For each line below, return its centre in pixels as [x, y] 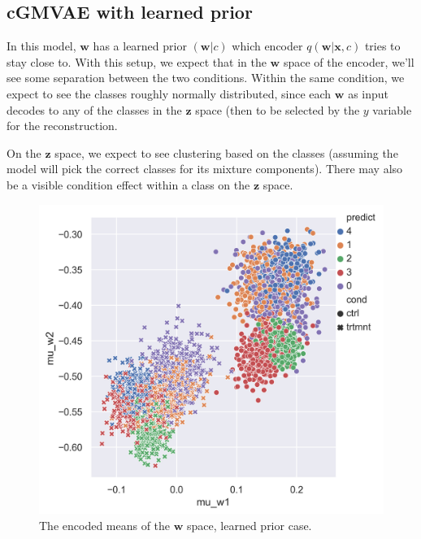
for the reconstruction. [62, 126]
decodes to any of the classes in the [94, 109]
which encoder [267, 46]
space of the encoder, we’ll [349, 61]
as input [368, 93]
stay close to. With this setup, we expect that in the [137, 61]
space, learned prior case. [250, 526]
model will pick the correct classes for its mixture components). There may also [205, 169]
